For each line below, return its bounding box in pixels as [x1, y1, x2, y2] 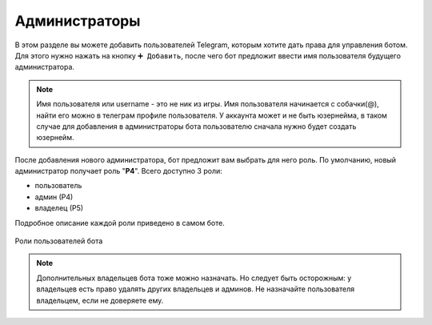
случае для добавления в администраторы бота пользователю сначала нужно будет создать [36, 121, 357, 131]
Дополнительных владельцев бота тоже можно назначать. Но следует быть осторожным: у [36, 273, 352, 283]
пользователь [34, 181, 82, 191]
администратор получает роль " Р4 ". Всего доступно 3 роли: [14, 167, 223, 176]
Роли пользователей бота [14, 236, 103, 246]
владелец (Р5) [34, 203, 84, 213]
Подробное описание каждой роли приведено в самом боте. [14, 218, 226, 227]
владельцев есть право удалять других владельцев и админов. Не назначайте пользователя [36, 284, 355, 294]
